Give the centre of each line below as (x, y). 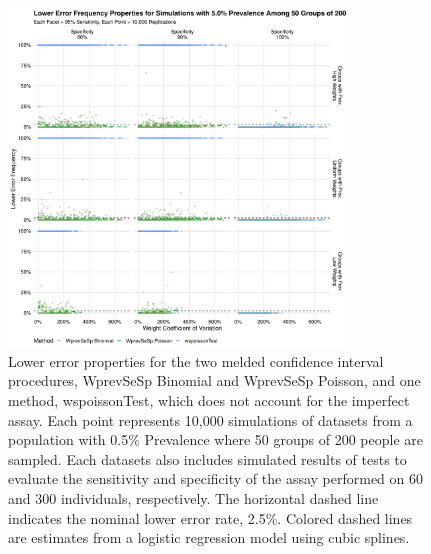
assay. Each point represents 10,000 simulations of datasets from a (210, 419)
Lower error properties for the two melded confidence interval (196, 360)
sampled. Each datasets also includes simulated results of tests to (207, 458)
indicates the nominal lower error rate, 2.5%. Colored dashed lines (210, 517)
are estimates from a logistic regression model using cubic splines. (209, 537)
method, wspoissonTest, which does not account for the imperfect (209, 399)
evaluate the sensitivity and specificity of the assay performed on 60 (216, 478)
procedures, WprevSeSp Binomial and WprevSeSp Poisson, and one (214, 380)
